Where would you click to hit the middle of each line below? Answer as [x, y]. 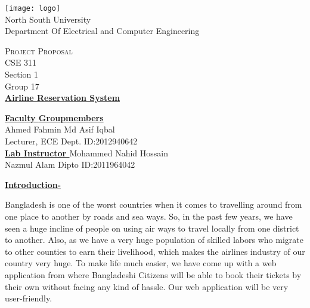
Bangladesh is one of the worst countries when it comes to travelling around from [154, 204]
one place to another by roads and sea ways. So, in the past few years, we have [149, 216]
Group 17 [22, 86]
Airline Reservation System [63, 98]
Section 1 [21, 74]
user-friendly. [29, 298]
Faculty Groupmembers [54, 117]
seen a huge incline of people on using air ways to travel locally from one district [152, 228]
